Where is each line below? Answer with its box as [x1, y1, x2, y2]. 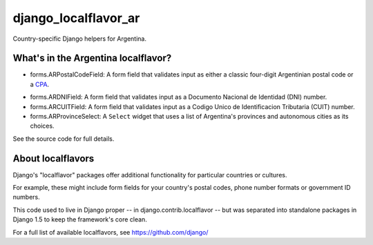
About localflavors [12, 153, 95, 164]
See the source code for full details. [12, 135, 115, 143]
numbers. [12, 193, 41, 202]
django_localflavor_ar [12, 10, 140, 26]
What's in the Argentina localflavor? [12, 52, 172, 64]
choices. [30, 121, 55, 130]
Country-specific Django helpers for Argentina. [12, 35, 146, 43]
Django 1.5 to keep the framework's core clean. [12, 215, 148, 224]
